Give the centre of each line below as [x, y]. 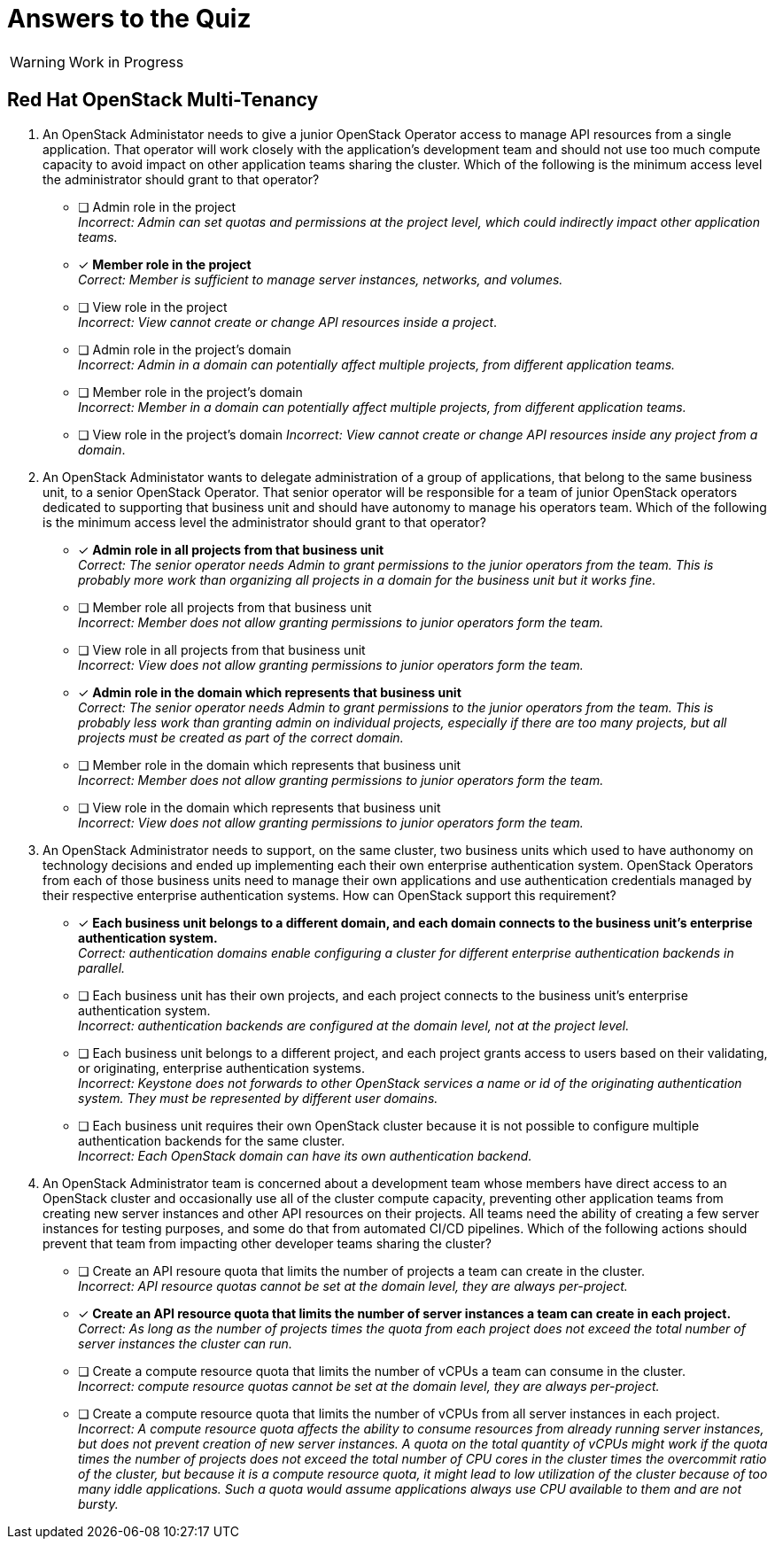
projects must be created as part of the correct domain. [241, 737]
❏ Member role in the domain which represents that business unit [270, 765]
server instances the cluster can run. [185, 1343]
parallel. [102, 967]
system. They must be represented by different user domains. [258, 1098]
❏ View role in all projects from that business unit [222, 649]
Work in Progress [126, 62]
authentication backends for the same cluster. [212, 1140]
